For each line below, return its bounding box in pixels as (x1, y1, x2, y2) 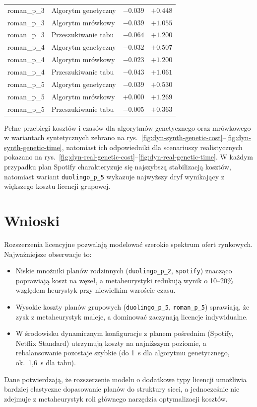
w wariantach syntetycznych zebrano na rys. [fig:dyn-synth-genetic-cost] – (4, 132, 226, 143)
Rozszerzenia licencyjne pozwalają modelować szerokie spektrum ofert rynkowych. (4, 239, 253, 249)
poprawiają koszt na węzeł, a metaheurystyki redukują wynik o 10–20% (15, 275, 233, 285)
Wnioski (4, 210, 60, 230)
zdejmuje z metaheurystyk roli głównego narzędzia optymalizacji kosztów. (4, 393, 228, 404)
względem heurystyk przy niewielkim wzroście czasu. (15, 285, 176, 295)
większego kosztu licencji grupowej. (4, 181, 111, 191)
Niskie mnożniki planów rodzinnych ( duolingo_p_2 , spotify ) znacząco (15, 265, 232, 276)
